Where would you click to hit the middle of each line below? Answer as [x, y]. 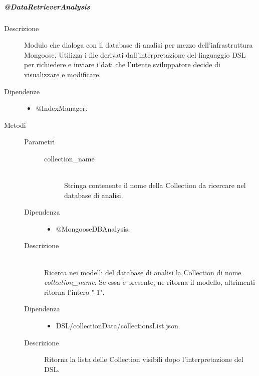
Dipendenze [22, 91]
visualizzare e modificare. [63, 74]
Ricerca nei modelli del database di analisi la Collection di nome [143, 272]
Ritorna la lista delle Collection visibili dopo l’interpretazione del [144, 359]
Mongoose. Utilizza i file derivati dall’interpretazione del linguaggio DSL [135, 54]
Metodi [15, 125]
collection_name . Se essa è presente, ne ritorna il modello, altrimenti [150, 282]
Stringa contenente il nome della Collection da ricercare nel [155, 185]
